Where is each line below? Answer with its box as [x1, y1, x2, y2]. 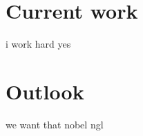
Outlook [6, 77, 84, 105]
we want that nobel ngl [6, 117, 104, 131]
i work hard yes [6, 37, 71, 51]
